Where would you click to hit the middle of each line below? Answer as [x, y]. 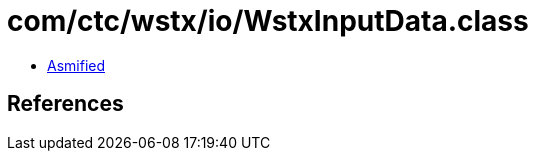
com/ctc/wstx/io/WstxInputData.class [268, 21]
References [65, 104]
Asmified [76, 65]
